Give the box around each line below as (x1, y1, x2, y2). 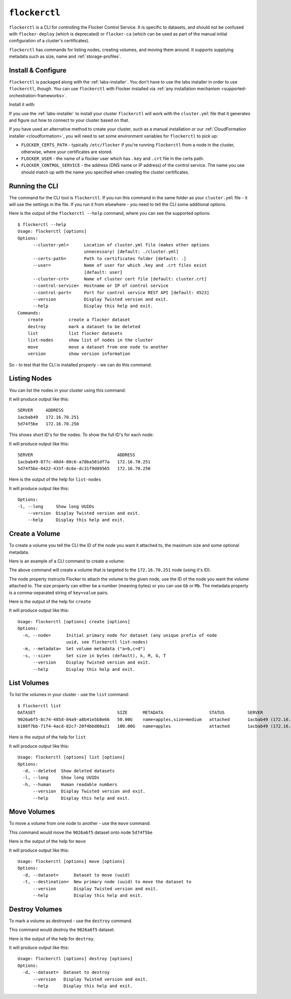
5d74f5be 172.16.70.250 (17, 421, 80, 427)
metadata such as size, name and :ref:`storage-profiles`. (9, 53, 122, 59)
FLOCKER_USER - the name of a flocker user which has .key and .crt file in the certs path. (21, 156, 205, 161)
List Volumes (9, 679, 49, 687)
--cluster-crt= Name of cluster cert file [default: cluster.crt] (32, 276, 207, 281)
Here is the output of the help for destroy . (9, 936, 95, 942)
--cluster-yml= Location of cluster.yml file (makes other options (32, 242, 210, 247)
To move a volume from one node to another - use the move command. (9, 821, 151, 826)
